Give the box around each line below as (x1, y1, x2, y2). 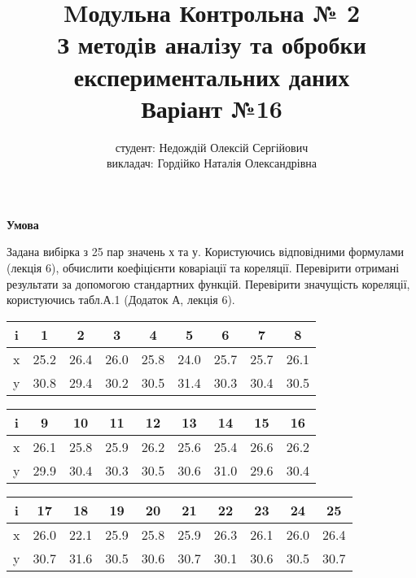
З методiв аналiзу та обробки (57, 28, 366, 61)
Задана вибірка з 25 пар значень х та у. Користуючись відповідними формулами (7, 243, 404, 260)
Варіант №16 (141, 91, 282, 124)
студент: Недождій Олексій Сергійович (115, 138, 309, 155)
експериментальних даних (73, 59, 350, 93)
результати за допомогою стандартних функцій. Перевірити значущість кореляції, (7, 275, 410, 292)
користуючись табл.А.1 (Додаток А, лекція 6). (7, 291, 235, 308)
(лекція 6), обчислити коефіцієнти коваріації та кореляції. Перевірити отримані (7, 259, 400, 276)
